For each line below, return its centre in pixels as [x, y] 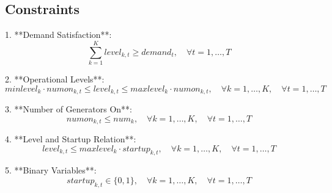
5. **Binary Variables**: [51, 170]
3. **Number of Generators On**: [68, 108]
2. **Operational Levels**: [55, 78]
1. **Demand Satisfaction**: [58, 35]
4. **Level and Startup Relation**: [71, 139]
